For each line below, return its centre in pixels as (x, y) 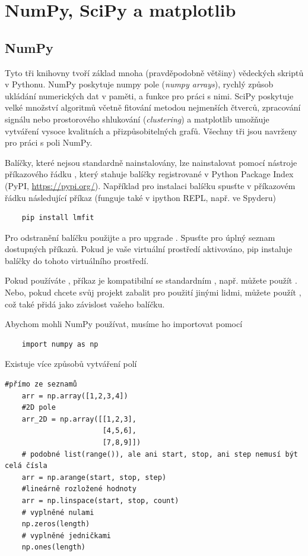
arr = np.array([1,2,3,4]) (75, 396)
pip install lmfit (58, 218)
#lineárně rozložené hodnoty (79, 489)
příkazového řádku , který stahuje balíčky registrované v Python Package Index (149, 174)
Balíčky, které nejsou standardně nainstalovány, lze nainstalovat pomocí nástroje (151, 162)
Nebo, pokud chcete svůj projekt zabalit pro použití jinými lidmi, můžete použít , (153, 292)
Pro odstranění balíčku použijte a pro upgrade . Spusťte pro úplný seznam (140, 237)
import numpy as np (60, 344)
